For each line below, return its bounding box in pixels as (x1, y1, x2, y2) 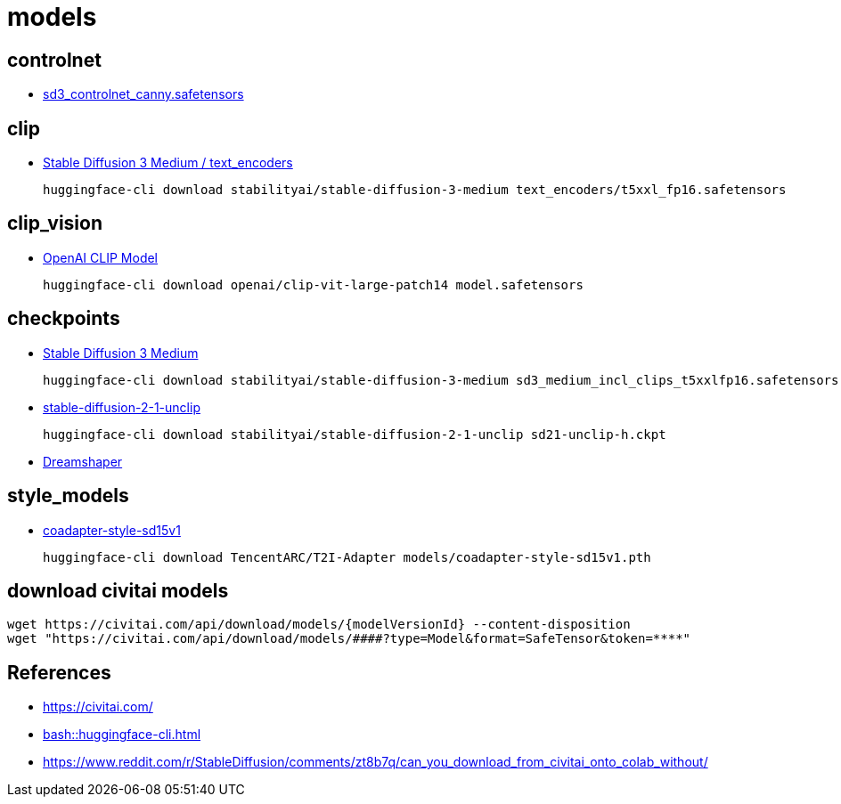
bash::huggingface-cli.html (43, 727, 201, 743)
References (7, 661, 111, 684)
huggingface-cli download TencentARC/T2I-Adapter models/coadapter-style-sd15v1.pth (43, 549, 651, 564)
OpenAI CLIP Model (43, 249, 159, 265)
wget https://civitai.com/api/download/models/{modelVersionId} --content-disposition (7, 617, 631, 632)
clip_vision (7, 212, 102, 235)
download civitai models (7, 579, 229, 602)
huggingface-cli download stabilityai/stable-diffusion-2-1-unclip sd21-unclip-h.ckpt (43, 426, 666, 442)
